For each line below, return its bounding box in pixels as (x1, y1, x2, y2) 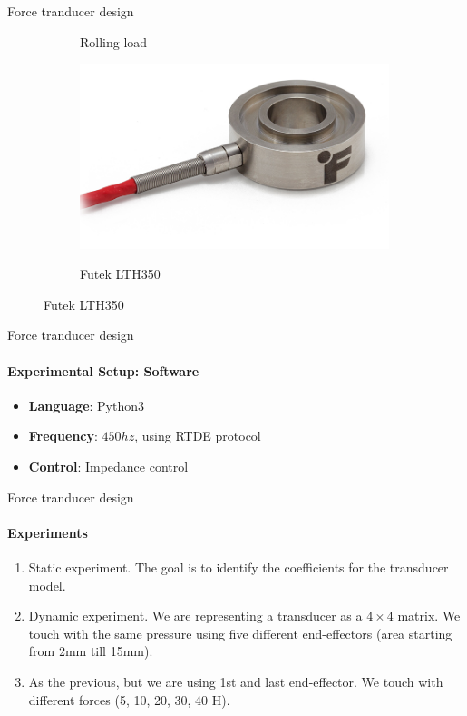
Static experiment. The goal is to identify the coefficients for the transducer (28, 557, 449, 576)
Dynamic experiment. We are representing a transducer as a (28, 606, 363, 625)
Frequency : (28, 426, 98, 445)
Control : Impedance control (28, 456, 189, 475)
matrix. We (397, 606, 461, 625)
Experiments (7, 522, 88, 542)
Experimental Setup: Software (7, 361, 199, 380)
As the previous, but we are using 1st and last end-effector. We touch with (28, 671, 443, 691)
